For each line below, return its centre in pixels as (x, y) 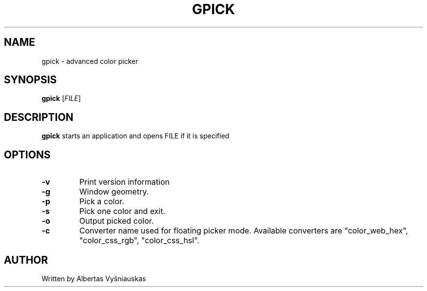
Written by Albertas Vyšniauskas (94, 278)
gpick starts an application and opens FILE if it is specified (136, 136)
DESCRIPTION (39, 117)
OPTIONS (27, 155)
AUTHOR (26, 260)
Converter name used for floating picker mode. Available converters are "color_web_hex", (243, 231)
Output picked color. (116, 221)
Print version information (124, 182)
